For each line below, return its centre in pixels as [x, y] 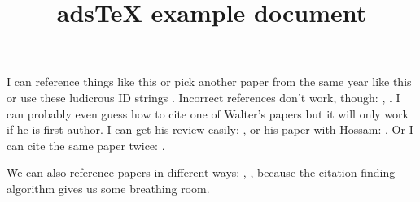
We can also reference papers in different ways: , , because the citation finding [201, 172]
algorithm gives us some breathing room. [108, 188]
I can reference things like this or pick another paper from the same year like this [209, 82]
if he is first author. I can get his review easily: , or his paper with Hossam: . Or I [210, 129]
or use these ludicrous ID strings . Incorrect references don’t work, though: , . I [203, 97]
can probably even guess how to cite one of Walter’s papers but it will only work [208, 113]
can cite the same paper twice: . [86, 145]
